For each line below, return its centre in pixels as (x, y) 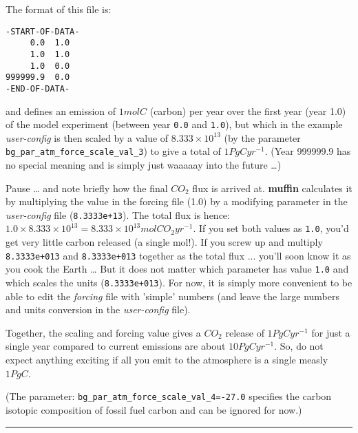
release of (245, 332)
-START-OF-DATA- (43, 31)
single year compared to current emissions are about (116, 346)
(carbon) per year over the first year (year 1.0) (248, 110)
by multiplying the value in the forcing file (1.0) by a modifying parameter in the (177, 201)
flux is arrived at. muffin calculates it (272, 188)
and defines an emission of (61, 110)
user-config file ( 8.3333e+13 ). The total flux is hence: (118, 214)
